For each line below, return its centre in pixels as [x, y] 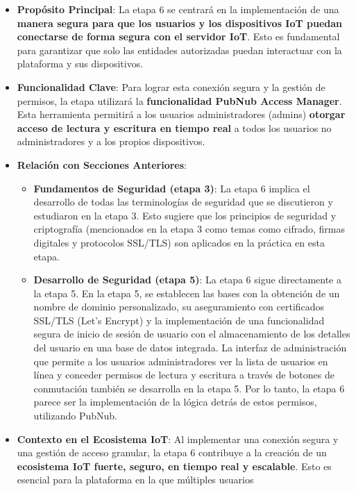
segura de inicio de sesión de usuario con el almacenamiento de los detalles [192, 334]
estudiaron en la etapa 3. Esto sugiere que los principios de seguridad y [185, 215]
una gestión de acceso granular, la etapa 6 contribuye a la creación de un [172, 452]
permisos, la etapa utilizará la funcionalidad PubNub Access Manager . [179, 100]
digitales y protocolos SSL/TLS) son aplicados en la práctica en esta [179, 242]
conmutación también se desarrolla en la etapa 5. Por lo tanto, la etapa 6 [189, 388]
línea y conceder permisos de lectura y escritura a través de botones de [184, 375]
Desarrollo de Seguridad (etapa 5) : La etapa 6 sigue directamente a [187, 280]
